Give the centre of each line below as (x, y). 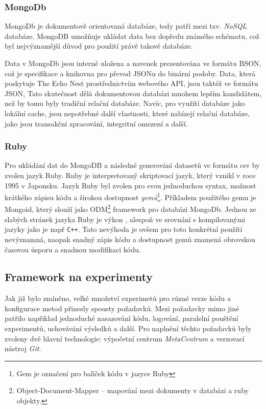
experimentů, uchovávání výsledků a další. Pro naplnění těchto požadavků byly (128, 328)
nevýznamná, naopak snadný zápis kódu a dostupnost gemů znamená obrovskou (130, 239)
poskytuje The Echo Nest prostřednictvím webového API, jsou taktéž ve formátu (131, 83)
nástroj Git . (23, 348)
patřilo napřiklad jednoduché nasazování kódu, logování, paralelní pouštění (122, 318)
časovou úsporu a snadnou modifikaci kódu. (73, 249)
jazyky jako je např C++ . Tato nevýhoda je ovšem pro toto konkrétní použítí (124, 229)
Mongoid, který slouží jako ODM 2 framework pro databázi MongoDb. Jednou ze (130, 208)
